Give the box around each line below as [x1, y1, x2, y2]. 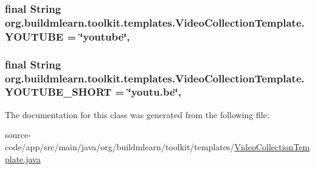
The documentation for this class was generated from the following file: [5, 108, 269, 121]
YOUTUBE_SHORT [5, 84, 112, 99]
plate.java [5, 152, 41, 165]
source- [5, 128, 31, 141]
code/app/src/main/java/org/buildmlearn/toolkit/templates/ [5, 140, 235, 153]
